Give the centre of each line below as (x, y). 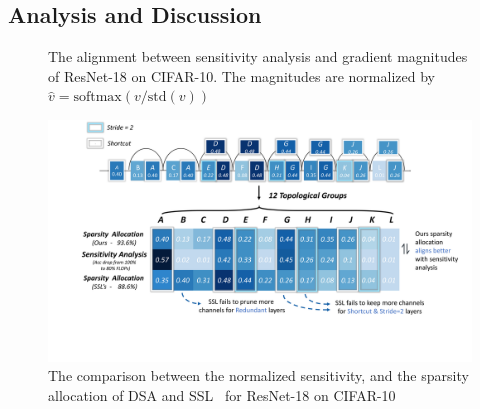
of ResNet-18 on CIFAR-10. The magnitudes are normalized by (241, 75)
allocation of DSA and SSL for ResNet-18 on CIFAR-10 (222, 394)
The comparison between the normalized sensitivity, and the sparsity (258, 375)
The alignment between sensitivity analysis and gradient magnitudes (258, 56)
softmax (97, 97)
